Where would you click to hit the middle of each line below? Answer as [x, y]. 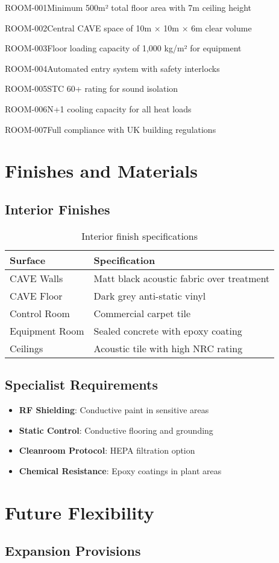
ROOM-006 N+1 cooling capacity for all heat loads [98, 108]
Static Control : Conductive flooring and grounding [116, 430]
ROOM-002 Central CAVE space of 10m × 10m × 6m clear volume [128, 27]
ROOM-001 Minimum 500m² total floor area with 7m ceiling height [128, 7]
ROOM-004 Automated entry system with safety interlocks [112, 68]
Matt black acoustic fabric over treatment [182, 278]
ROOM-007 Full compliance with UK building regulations [111, 129]
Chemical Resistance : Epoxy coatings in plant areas [120, 470]
